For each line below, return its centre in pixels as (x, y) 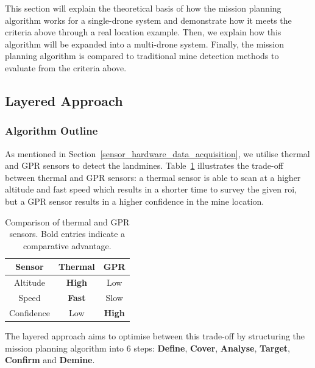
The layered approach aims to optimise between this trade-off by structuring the (155, 335)
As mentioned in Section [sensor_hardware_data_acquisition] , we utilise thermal (157, 153)
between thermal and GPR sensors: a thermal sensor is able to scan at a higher (153, 177)
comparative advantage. (67, 245)
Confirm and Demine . (50, 360)
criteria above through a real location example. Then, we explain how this (143, 32)
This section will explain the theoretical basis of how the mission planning (143, 8)
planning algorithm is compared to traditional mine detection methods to (142, 56)
